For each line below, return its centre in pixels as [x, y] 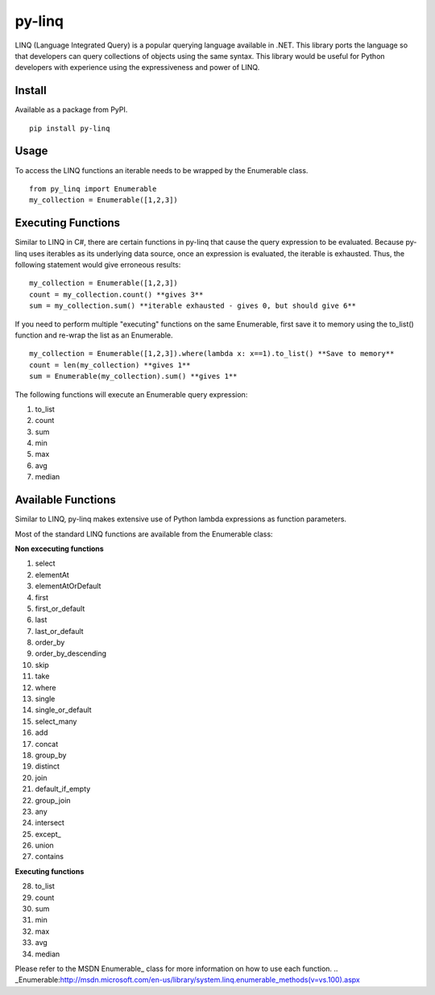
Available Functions [66, 500]
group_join [53, 800]
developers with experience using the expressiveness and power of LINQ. [137, 68]
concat [47, 744]
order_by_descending [71, 653]
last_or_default [59, 631]
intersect [50, 823]
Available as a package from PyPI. [71, 110]
